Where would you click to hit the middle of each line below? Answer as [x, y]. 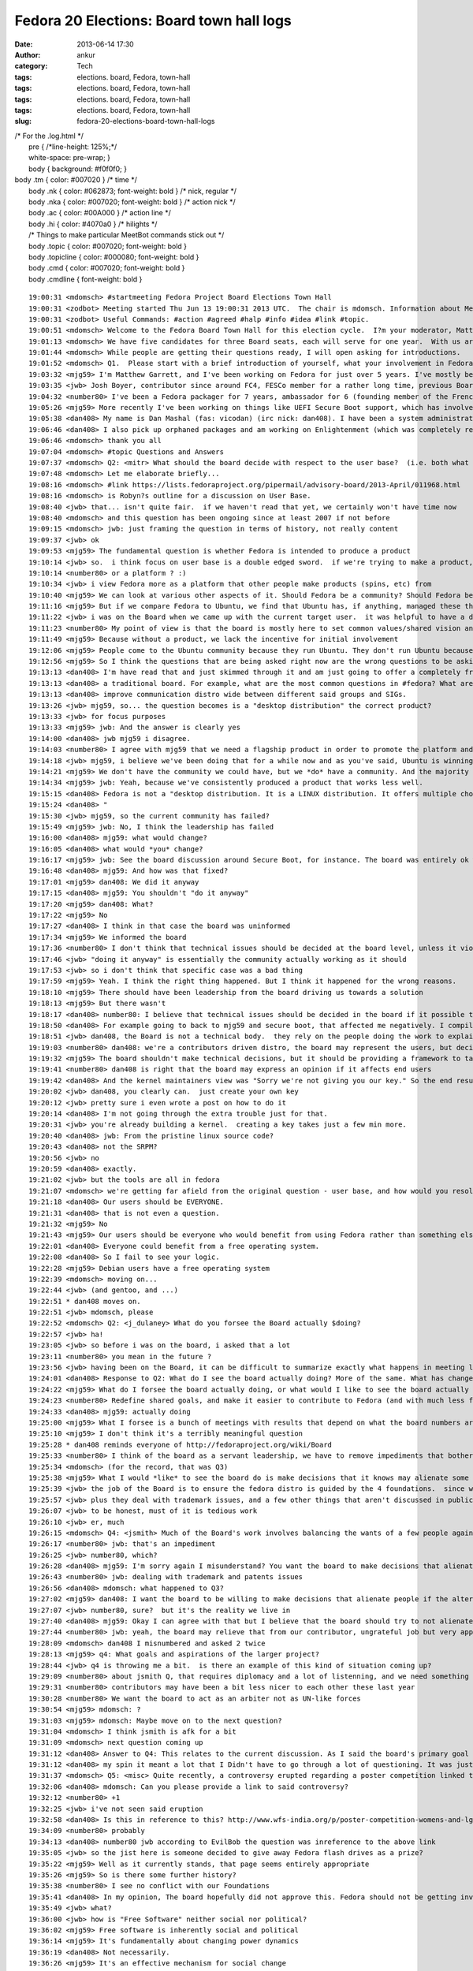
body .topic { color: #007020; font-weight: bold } [108, 246]
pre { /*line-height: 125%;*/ [73, 147]
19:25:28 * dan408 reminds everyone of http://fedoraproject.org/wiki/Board [181, 1444]
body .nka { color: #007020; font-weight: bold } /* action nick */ [132, 202]
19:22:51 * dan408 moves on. [85, 1301]
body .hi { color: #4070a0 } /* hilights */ [93, 224]
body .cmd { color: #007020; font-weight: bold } [107, 268]
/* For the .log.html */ [49, 136]
